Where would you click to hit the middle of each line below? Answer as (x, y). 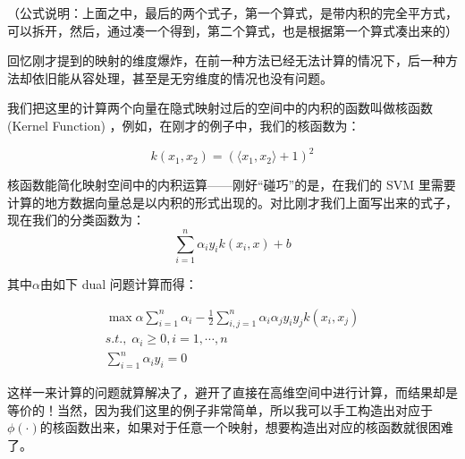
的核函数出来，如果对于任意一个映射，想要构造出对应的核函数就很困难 (246, 427)
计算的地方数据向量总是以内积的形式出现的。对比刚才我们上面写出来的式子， (232, 202)
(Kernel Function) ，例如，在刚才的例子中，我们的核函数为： (184, 125)
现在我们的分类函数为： (76, 220)
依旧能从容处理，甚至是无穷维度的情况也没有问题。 (182, 77)
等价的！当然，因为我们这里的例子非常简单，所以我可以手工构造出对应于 (220, 409)
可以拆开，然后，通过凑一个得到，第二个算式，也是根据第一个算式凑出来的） (232, 30)
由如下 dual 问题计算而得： (118, 283)
